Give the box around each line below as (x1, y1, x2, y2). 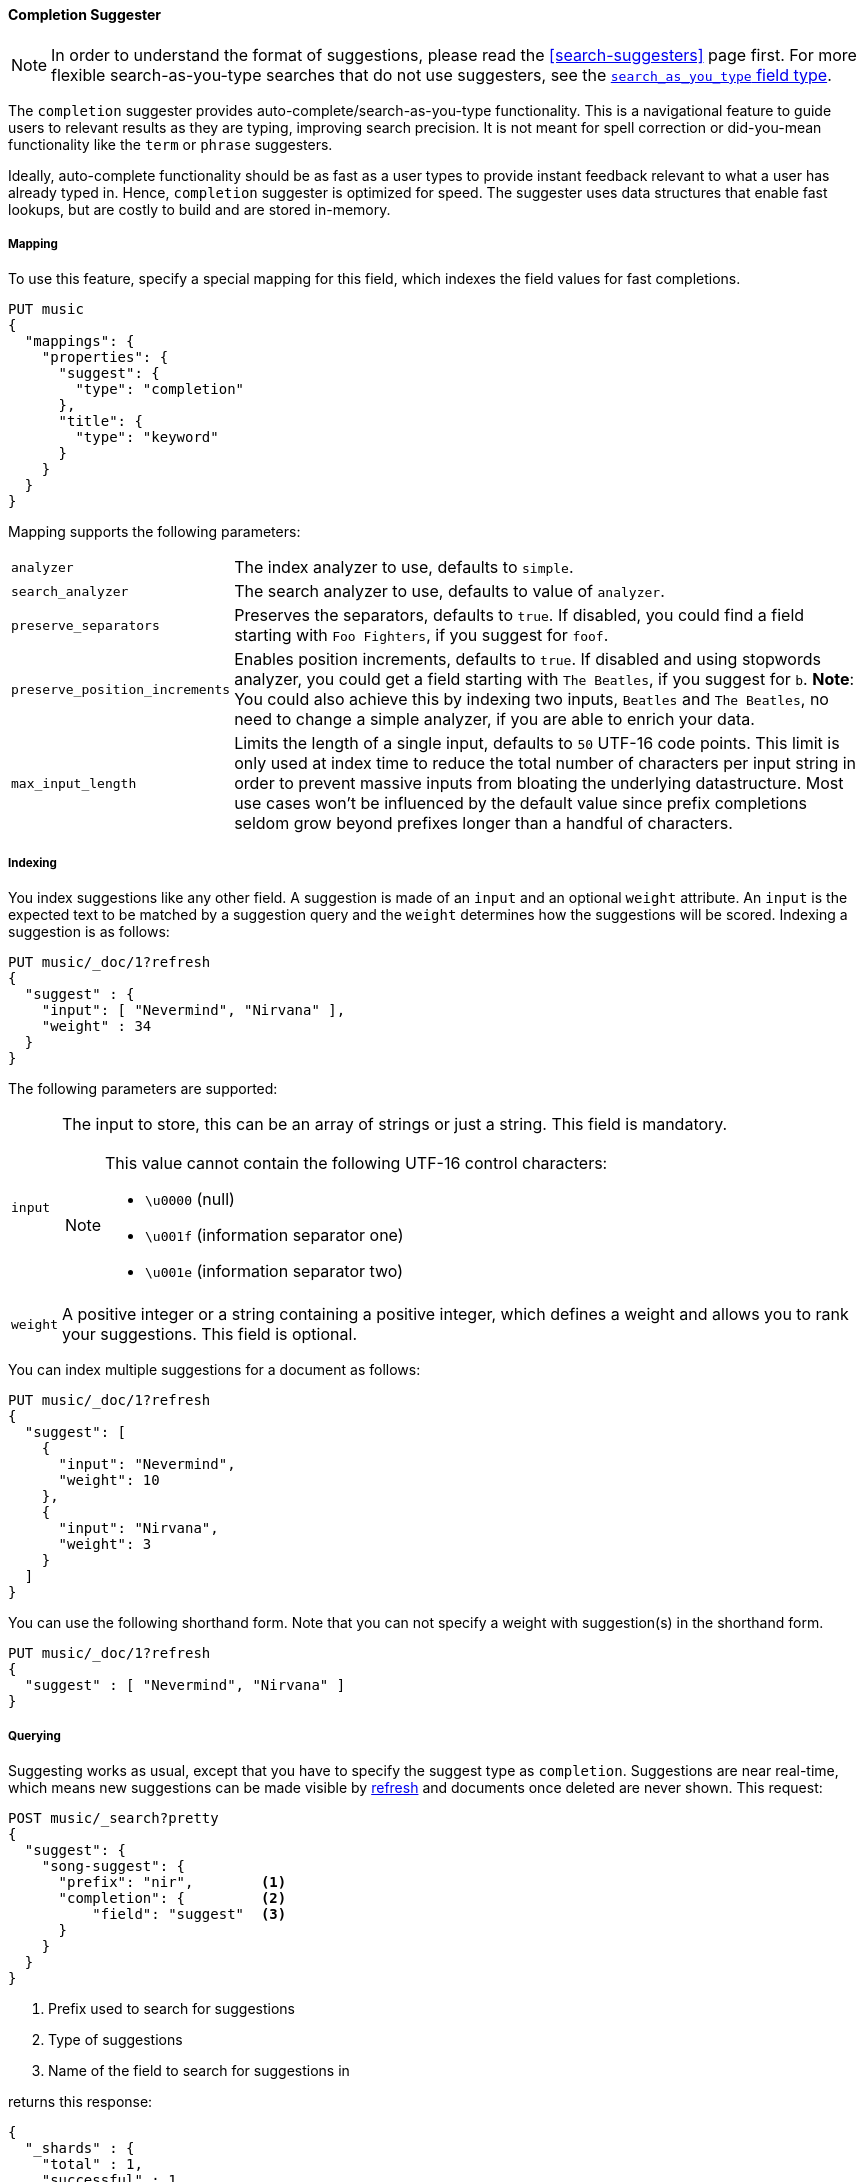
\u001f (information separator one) (145, 1225, 404, 1246)
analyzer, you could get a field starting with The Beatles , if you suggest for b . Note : (234, 669, 855, 690)
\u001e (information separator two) (145, 1261, 404, 1282)
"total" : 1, (41, 2155, 143, 2172)
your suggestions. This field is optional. (61, 1324, 357, 1345)
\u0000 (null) (145, 1189, 235, 1210)
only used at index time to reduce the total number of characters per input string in (234, 753, 857, 774)
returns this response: (8, 2092, 153, 2110)
